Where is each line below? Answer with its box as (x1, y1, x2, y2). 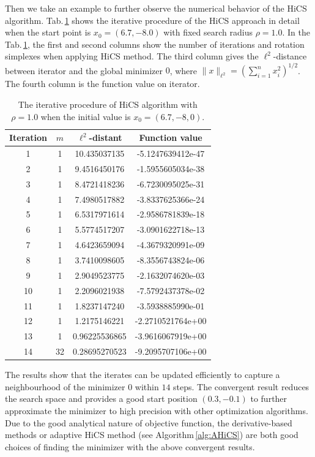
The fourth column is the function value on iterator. (5, 77, 200, 90)
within (135, 380, 159, 393)
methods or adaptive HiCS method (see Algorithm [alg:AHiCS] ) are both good (5, 428, 298, 441)
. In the (282, 26, 310, 39)
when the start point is (5, 26, 91, 39)
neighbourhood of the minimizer (5, 380, 125, 393)
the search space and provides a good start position (5, 392, 198, 405)
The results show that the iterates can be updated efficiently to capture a (5, 368, 280, 381)
